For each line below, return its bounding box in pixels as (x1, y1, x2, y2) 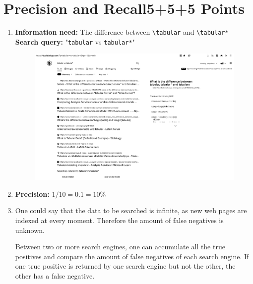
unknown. (15, 225, 45, 235)
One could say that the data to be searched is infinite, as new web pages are (15, 205, 247, 216)
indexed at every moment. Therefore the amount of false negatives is (15, 215, 224, 226)
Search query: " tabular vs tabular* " (15, 36, 135, 47)
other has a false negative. (15, 271, 95, 281)
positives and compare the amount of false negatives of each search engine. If (15, 251, 249, 261)
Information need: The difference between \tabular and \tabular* (15, 27, 229, 37)
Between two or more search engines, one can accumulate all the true (15, 241, 225, 252)
